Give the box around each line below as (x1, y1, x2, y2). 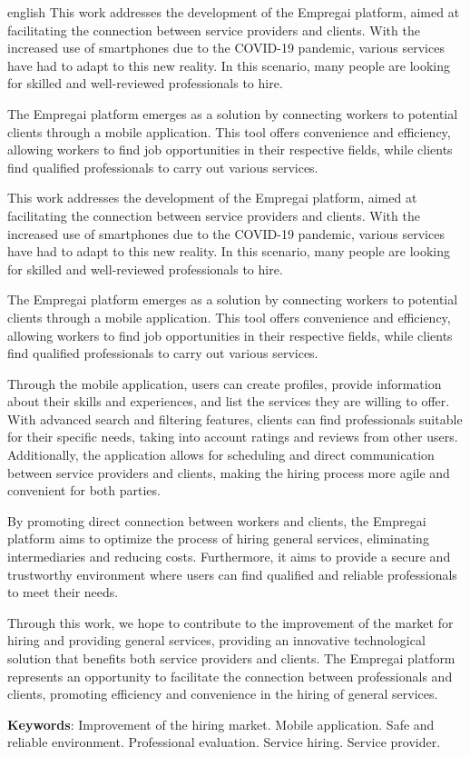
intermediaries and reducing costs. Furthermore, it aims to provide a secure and (7, 547, 451, 566)
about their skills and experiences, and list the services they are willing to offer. (7, 392, 450, 411)
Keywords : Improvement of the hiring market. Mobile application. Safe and (7, 714, 435, 733)
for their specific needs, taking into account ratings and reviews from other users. (7, 427, 458, 446)
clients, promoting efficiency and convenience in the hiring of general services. (7, 684, 438, 703)
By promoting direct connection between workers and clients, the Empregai (7, 511, 426, 530)
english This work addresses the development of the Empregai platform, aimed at (7, 3, 460, 21)
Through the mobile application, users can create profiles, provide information (7, 374, 442, 393)
